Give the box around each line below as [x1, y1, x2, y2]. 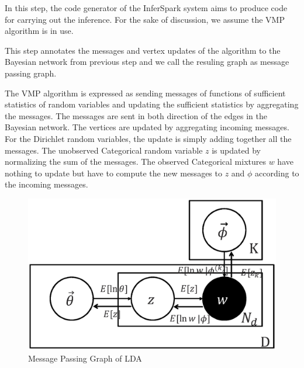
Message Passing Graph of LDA [28, 352, 142, 364]
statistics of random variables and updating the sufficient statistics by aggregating [5, 98, 299, 110]
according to [255, 166, 299, 179]
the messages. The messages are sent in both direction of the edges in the [5, 109, 267, 121]
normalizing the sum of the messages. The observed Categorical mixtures [5, 155, 267, 168]
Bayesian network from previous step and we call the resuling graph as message [5, 55, 289, 68]
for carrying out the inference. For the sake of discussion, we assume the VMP [5, 13, 285, 25]
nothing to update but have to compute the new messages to [5, 166, 222, 179]
